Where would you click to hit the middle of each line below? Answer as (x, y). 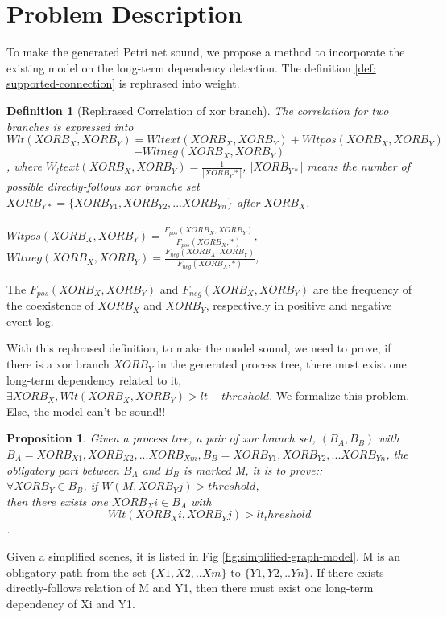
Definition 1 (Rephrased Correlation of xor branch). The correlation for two (198, 110)
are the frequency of (362, 288)
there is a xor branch (58, 364)
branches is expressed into (70, 126)
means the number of (359, 166)
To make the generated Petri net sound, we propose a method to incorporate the (206, 52)
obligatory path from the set (77, 572)
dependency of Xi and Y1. (71, 603)
